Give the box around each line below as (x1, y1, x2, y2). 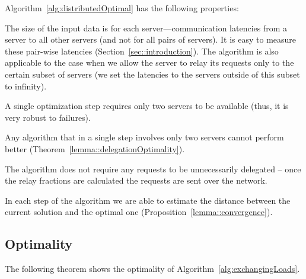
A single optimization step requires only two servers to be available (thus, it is (5, 100, 289, 112)
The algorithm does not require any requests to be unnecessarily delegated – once (5, 162, 301, 175)
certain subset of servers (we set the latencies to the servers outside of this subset (5, 68, 300, 80)
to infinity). (5, 79, 47, 92)
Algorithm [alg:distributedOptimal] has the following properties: (5, 2, 239, 14)
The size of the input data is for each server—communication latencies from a (5, 21, 288, 34)
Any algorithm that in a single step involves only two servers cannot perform (5, 131, 284, 143)
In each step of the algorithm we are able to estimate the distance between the (5, 194, 291, 206)
